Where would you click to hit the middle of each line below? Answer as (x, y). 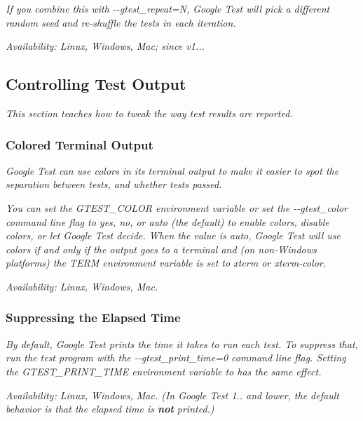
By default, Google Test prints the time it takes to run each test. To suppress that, (182, 343)
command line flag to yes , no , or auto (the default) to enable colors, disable (167, 221)
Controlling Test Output (96, 84)
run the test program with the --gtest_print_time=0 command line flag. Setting (176, 357)
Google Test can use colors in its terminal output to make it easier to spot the (172, 170)
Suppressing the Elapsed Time (93, 318)
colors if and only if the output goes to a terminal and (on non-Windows (161, 249)
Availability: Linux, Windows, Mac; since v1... (105, 46)
